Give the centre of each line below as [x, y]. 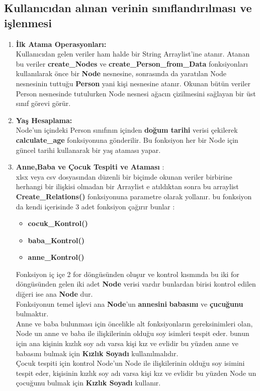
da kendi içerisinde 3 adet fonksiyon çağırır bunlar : [95, 206]
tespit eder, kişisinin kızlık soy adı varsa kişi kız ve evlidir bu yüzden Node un [136, 373]
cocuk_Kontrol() [58, 223]
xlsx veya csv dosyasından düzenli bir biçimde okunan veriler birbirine [124, 176]
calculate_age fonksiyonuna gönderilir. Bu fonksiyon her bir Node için [127, 139]
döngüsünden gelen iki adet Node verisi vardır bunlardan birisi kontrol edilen [136, 284]
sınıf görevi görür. [43, 103]
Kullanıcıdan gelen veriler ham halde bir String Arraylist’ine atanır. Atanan [133, 54]
